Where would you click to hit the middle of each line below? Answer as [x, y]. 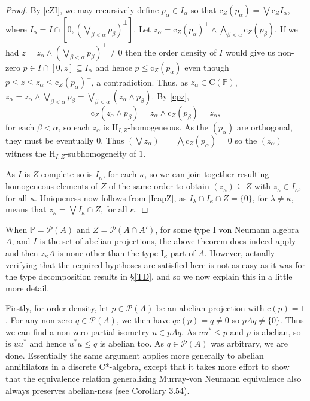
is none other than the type [108, 253]
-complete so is [66, 174]
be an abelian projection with [210, 308]
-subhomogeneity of [101, 153]
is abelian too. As [132, 343]
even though [207, 67]
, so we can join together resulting [207, 174]
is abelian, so [277, 331]
